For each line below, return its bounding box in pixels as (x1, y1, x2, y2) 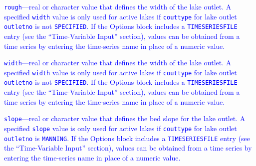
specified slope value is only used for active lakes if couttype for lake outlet (4, 123, 237, 133)
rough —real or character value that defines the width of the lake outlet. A (4, 1, 232, 11)
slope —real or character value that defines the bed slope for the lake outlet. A (4, 113, 246, 124)
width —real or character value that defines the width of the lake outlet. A (4, 57, 232, 68)
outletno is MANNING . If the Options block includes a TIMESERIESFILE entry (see (4, 133, 251, 143)
